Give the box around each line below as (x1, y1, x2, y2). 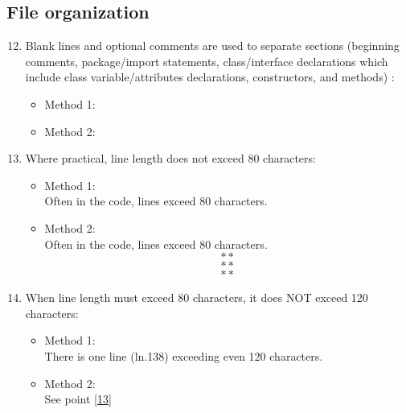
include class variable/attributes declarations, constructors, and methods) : (25, 68, 395, 85)
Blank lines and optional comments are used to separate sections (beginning (25, 37, 400, 54)
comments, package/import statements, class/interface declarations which (25, 52, 388, 69)
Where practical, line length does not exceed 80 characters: (25, 150, 316, 167)
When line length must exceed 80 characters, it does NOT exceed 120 (25, 289, 368, 306)
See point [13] (44, 390, 112, 407)
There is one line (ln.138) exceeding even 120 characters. (44, 347, 323, 364)
